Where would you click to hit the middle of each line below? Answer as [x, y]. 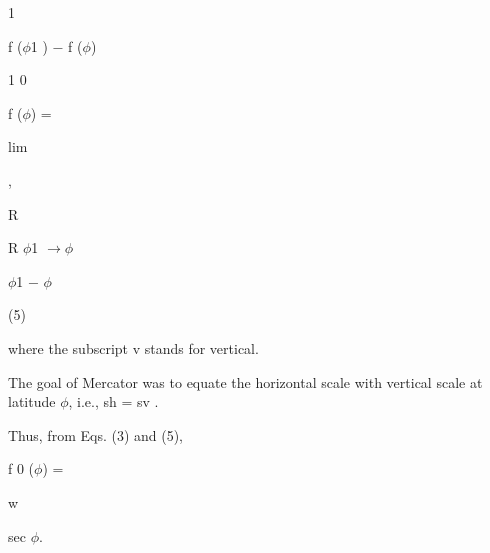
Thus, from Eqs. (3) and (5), [96, 434]
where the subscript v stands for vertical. [133, 347]
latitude [32, 401]
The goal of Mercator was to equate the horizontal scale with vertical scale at [245, 381]
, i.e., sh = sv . [113, 401]
